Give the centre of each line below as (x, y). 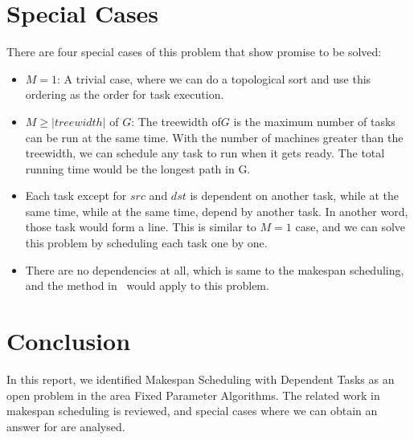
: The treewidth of (176, 121)
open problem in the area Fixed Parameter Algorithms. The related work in (193, 395)
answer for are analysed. (66, 426)
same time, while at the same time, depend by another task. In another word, (217, 211)
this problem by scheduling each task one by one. (146, 243)
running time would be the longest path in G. (138, 168)
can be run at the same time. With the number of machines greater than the (214, 137)
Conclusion (69, 341)
